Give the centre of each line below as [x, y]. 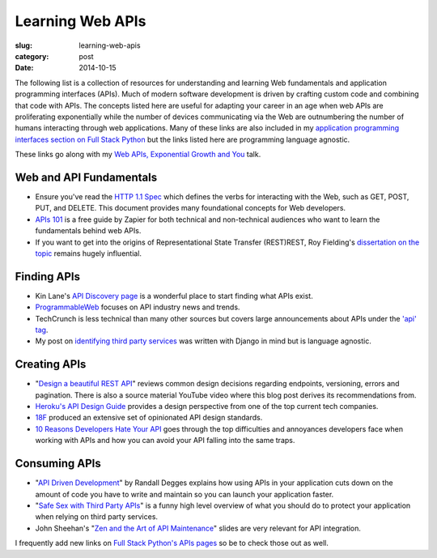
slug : [23, 45]
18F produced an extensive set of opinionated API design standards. [149, 418]
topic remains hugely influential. [88, 253]
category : [32, 56]
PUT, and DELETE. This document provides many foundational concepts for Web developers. [191, 208]
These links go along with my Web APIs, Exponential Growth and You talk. [138, 155]
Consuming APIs [58, 464]
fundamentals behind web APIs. [88, 231]
